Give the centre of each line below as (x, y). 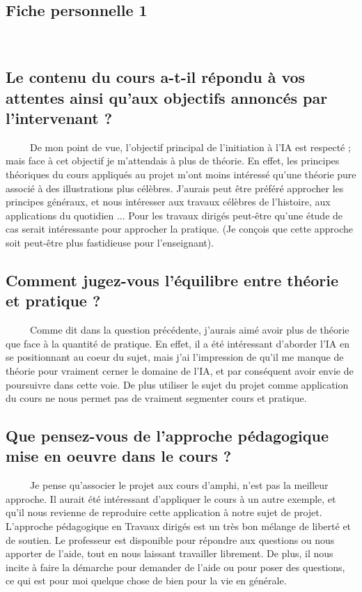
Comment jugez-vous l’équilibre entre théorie (172, 280)
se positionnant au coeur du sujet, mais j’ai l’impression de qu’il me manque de (175, 357)
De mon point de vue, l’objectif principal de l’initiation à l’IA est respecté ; (190, 147)
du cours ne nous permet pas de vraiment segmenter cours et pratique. (156, 398)
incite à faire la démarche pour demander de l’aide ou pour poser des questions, (175, 567)
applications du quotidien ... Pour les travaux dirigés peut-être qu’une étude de (174, 215)
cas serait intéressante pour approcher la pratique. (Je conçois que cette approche (179, 229)
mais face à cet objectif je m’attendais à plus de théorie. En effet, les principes (173, 161)
